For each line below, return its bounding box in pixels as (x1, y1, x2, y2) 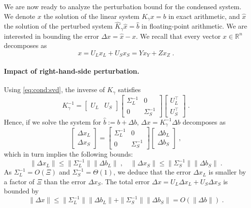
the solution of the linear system (43, 11, 140, 21)
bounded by (4, 186, 39, 196)
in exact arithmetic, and (168, 11, 240, 21)
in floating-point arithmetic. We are (141, 21, 247, 31)
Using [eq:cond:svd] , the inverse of (4, 84, 105, 95)
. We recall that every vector (136, 31, 221, 41)
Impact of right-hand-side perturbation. (4, 65, 140, 76)
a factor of (4, 176, 35, 186)
